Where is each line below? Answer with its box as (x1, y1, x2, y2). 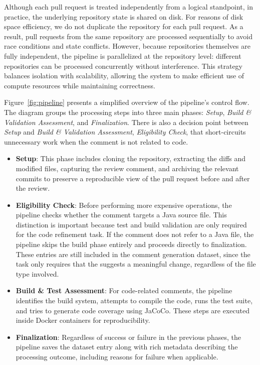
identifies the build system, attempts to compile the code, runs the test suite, (16, 295, 253, 306)
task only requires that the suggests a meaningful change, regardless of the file (16, 259, 256, 269)
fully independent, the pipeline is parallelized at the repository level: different (4, 50, 241, 61)
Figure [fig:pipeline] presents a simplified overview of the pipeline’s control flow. (4, 97, 249, 107)
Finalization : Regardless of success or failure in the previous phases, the (16, 331, 241, 342)
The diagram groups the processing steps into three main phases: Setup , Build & (4, 106, 251, 117)
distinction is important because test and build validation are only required (16, 219, 247, 229)
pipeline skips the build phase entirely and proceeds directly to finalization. (16, 239, 247, 250)
